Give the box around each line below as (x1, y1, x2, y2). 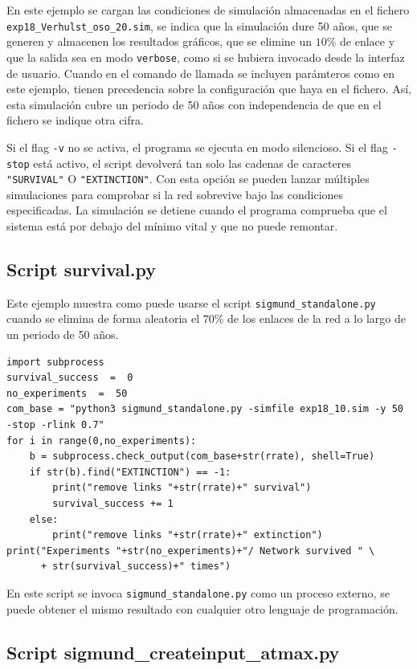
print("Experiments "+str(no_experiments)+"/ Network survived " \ (6, 545, 375, 557)
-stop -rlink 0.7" (6, 419, 104, 431)
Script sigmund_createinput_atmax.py (6, 639, 340, 664)
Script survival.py (6, 257, 157, 282)
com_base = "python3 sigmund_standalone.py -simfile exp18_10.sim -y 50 (6, 403, 403, 415)
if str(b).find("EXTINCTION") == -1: (29, 466, 231, 478)
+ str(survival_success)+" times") (40, 561, 231, 573)
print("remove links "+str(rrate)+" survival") (52, 482, 312, 494)
